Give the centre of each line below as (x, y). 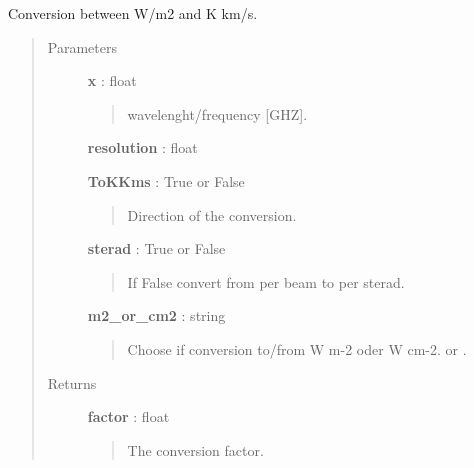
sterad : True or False (156, 248)
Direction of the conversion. (212, 214)
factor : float (128, 416)
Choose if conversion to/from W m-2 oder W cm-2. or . (297, 348)
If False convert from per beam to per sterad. (266, 281)
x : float (112, 80)
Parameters (82, 46)
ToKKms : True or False (166, 180)
